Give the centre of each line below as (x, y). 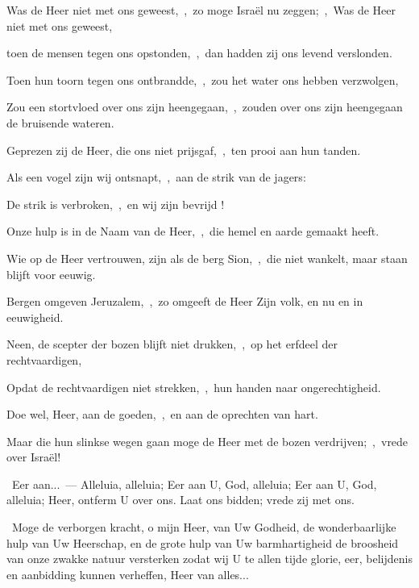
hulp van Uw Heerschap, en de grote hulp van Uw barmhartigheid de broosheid (203, 542)
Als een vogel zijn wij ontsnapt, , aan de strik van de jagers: (156, 177)
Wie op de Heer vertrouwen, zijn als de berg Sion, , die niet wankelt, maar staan (207, 258)
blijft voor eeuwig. (51, 274)
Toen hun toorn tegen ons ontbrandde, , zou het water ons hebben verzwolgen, (203, 79)
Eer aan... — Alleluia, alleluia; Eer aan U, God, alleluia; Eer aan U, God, (194, 484)
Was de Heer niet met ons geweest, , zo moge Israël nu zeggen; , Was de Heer (201, 10)
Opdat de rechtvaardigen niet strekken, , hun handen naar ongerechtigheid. (194, 387)
